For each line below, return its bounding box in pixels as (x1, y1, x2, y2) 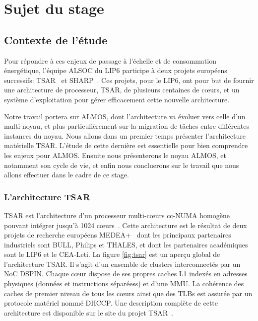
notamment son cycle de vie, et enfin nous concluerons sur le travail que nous (4, 160, 239, 170)
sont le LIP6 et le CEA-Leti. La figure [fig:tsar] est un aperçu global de (4, 249, 220, 259)
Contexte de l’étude (4, 32, 108, 47)
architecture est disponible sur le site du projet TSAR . (4, 307, 173, 318)
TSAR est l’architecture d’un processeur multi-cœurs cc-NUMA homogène (4, 210, 230, 220)
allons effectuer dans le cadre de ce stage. (4, 169, 129, 180)
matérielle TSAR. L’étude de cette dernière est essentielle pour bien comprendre (4, 140, 248, 151)
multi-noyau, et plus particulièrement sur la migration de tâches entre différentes (4, 121, 250, 131)
